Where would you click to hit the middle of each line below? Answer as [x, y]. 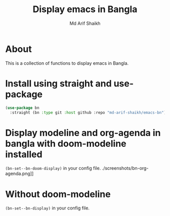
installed [24, 154]
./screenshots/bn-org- [125, 168]
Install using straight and [59, 83]
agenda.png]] [19, 174]
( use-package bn [22, 108]
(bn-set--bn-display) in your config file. [48, 208]
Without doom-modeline [58, 194]
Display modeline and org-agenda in [83, 133]
